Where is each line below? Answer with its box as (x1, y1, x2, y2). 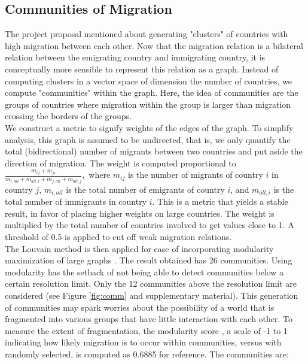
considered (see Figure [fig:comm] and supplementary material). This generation (5, 289, 298, 301)
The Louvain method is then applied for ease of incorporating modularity (5, 242, 274, 254)
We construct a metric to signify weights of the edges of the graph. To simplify (5, 121, 294, 134)
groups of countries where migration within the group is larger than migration (5, 98, 291, 110)
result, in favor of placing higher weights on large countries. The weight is (5, 207, 275, 219)
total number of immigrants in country (5, 195, 147, 208)
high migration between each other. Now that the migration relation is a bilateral (5, 39, 303, 51)
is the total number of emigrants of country (66, 183, 225, 195)
